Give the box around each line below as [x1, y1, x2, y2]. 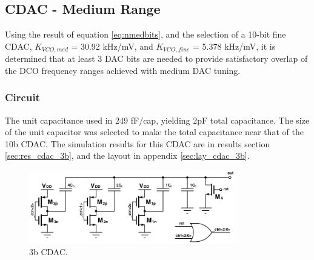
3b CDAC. [29, 245, 68, 258]
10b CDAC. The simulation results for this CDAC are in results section [5, 137, 270, 150]
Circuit [5, 90, 40, 105]
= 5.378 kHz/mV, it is [193, 39, 276, 52]
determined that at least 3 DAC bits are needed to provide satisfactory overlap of [5, 52, 308, 65]
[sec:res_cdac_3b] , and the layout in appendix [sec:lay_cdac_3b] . [5, 149, 250, 162]
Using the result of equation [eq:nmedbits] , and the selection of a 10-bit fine [5, 28, 286, 41]
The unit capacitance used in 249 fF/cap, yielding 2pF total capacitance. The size [5, 113, 310, 126]
